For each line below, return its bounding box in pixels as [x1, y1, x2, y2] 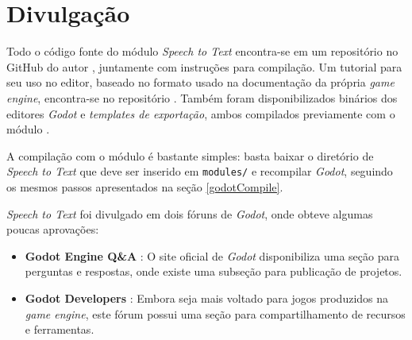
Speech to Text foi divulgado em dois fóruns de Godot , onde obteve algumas [6, 205, 373, 222]
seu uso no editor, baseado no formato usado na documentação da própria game [6, 74, 395, 91]
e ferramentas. [25, 321, 94, 338]
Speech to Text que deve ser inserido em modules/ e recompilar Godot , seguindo [6, 163, 393, 180]
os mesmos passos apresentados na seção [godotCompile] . [6, 178, 283, 195]
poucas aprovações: [6, 221, 99, 238]
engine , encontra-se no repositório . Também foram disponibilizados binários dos [6, 89, 398, 106]
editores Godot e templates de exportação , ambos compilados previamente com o [6, 105, 395, 122]
